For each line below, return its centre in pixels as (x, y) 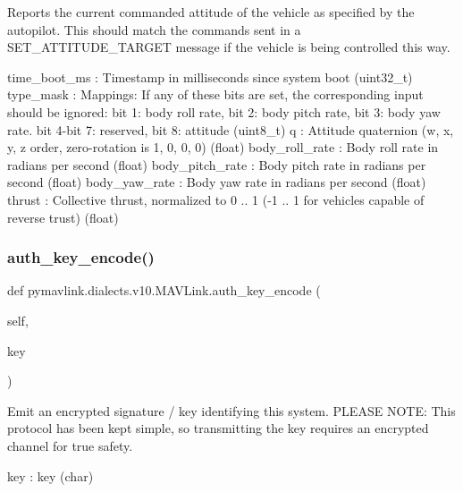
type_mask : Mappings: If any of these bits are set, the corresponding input (215, 94)
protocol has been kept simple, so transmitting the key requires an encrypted (218, 428)
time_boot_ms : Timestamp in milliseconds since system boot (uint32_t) (210, 76)
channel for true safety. (70, 445)
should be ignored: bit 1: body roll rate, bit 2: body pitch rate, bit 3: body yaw (224, 111)
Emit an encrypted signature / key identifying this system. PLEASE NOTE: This (231, 410)
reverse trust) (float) (63, 217)
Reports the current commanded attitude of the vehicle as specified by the (211, 12)
